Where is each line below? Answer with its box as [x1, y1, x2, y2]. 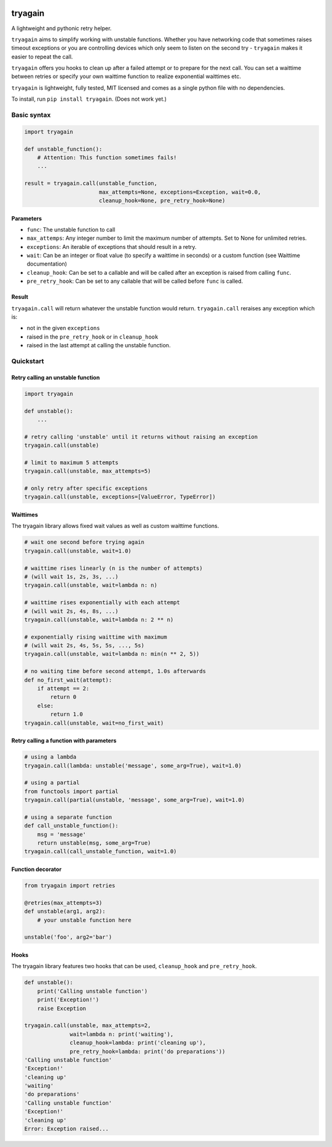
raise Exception [37, 1005, 86, 1012]
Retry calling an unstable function [11, 374, 100, 381]
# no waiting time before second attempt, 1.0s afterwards [24, 668, 206, 675]
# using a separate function [24, 813, 113, 821]
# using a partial [24, 779, 80, 786]
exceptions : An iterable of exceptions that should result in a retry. [26, 243, 197, 250]
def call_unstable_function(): [24, 822, 119, 829]
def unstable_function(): [24, 145, 103, 152]
